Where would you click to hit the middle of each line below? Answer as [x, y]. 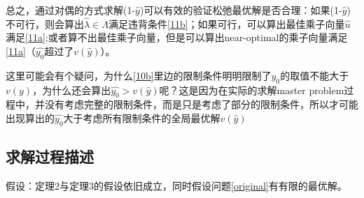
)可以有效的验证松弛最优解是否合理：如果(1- [241, 10]
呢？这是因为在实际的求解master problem [252, 90]
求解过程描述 [50, 157]
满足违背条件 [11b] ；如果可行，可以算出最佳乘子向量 [226, 23]
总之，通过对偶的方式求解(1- [71, 10]
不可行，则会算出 [45, 23]
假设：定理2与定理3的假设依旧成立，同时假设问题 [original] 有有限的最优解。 [176, 185]
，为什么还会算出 [72, 90]
